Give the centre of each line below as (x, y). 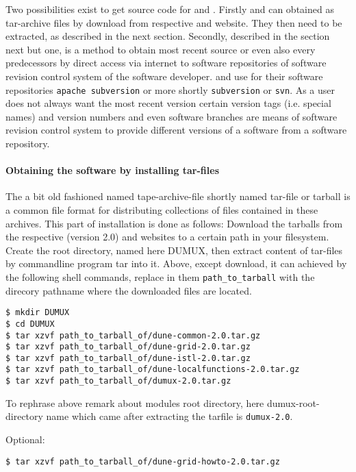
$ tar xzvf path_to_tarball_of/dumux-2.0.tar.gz (118, 381)
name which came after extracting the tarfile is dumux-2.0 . (169, 416)
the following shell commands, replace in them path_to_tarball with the (160, 276)
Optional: (25, 439)
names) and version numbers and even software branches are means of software (171, 116)
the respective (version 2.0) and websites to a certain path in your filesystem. (167, 237)
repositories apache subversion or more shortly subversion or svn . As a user (170, 89)
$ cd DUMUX (30, 324)
